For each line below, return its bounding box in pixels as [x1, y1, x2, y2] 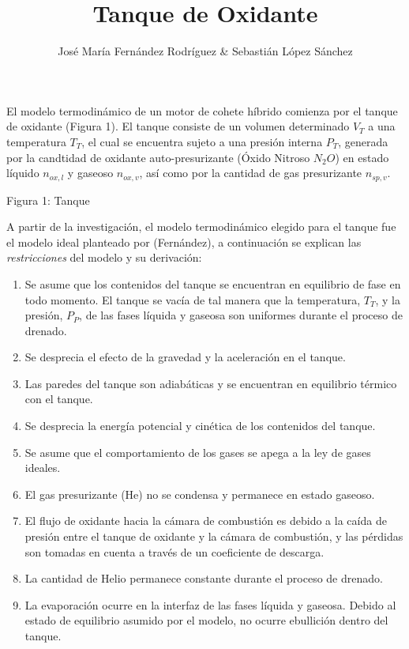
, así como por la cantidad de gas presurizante [139, 164, 362, 181]
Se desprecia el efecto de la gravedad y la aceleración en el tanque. [24, 349, 346, 365]
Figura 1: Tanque [6, 191, 90, 208]
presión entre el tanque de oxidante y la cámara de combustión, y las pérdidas [24, 528, 403, 545]
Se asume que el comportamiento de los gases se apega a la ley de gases [24, 443, 371, 460]
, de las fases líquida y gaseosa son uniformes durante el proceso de [79, 307, 403, 323]
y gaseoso [67, 164, 114, 181]
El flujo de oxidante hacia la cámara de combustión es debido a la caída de [24, 512, 387, 529]
